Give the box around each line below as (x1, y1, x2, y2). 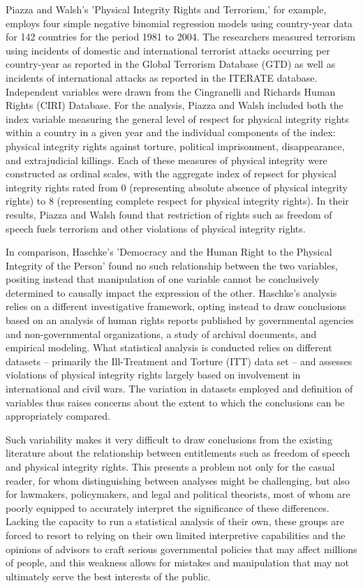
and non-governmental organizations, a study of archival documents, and (6, 326, 317, 341)
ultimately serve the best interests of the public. (6, 568, 211, 583)
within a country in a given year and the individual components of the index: (6, 125, 336, 140)
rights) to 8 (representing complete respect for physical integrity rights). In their (6, 193, 349, 208)
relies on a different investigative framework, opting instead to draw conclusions (6, 299, 346, 314)
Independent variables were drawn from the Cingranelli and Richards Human (6, 84, 336, 98)
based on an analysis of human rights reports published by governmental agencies (6, 313, 354, 328)
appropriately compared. (6, 409, 110, 423)
